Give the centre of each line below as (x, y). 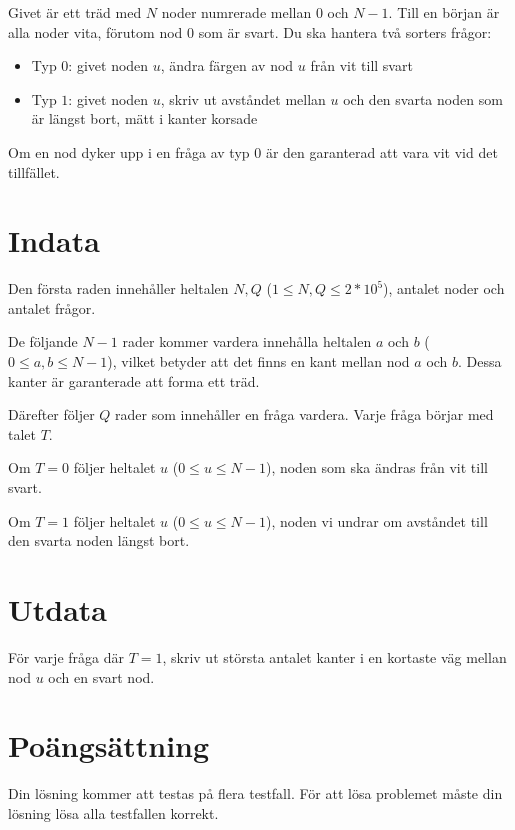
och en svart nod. (101, 676)
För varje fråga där (66, 656)
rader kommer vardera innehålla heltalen (247, 341)
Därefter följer (51, 414)
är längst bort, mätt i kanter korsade (144, 118)
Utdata (58, 609)
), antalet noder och (444, 288)
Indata (54, 240)
